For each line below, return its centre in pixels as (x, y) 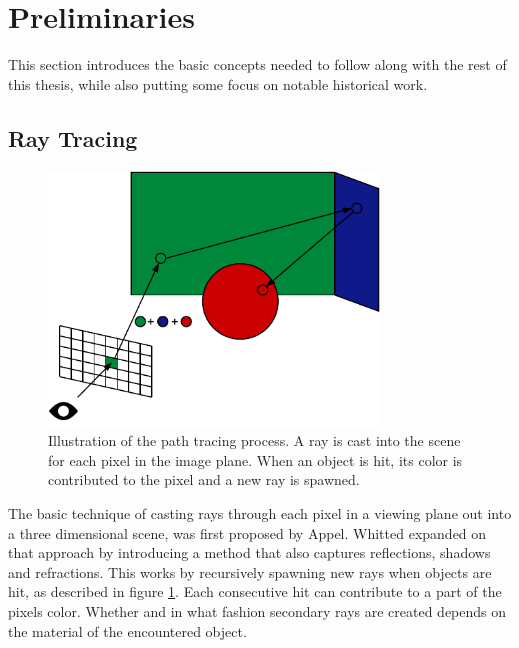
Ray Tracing (73, 137)
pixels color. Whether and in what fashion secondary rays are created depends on (257, 611)
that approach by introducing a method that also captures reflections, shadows (249, 552)
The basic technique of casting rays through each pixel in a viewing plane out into (260, 513)
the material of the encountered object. (127, 630)
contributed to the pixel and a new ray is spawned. (204, 479)
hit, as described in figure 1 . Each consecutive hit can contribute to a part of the (255, 591)
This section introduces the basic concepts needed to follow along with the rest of (257, 64)
